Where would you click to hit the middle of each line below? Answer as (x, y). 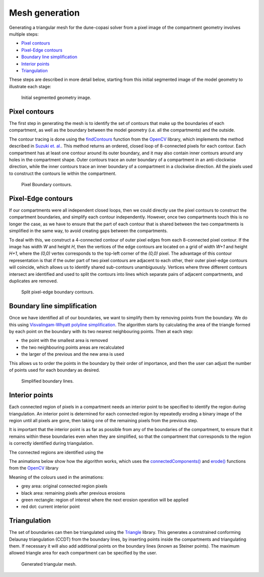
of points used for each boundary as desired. (55, 370)
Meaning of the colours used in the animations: (56, 477)
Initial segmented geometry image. (56, 97)
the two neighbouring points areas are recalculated (73, 347)
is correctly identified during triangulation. (51, 443)
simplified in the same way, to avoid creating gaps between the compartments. (88, 231)
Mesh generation (44, 13)
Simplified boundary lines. (48, 381)
